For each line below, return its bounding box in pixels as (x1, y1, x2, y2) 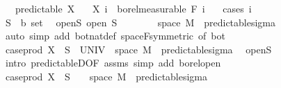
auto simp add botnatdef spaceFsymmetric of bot (5, 28, 225, 43)
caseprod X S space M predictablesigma (5, 69, 208, 83)
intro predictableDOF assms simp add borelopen (5, 55, 221, 70)
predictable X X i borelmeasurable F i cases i (15, 1, 252, 15)
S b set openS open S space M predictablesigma (5, 15, 276, 29)
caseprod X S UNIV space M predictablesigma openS (5, 42, 272, 56)
